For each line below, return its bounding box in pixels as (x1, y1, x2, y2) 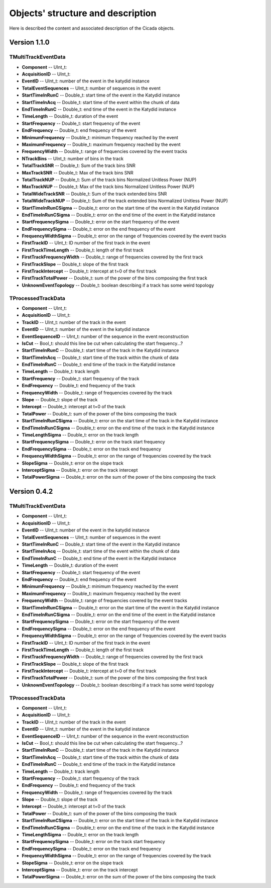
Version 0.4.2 (9, 487, 53, 496)
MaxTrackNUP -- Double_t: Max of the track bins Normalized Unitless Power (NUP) (22, 184, 195, 190)
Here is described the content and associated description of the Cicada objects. (9, 25, 175, 31)
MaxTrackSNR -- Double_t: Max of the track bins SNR (22, 169, 134, 175)
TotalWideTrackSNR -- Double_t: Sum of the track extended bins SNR (22, 191, 167, 197)
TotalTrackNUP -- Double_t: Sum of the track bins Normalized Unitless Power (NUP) (22, 176, 197, 183)
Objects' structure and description (9, 8, 157, 19)
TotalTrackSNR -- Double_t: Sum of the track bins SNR (22, 162, 135, 168)
